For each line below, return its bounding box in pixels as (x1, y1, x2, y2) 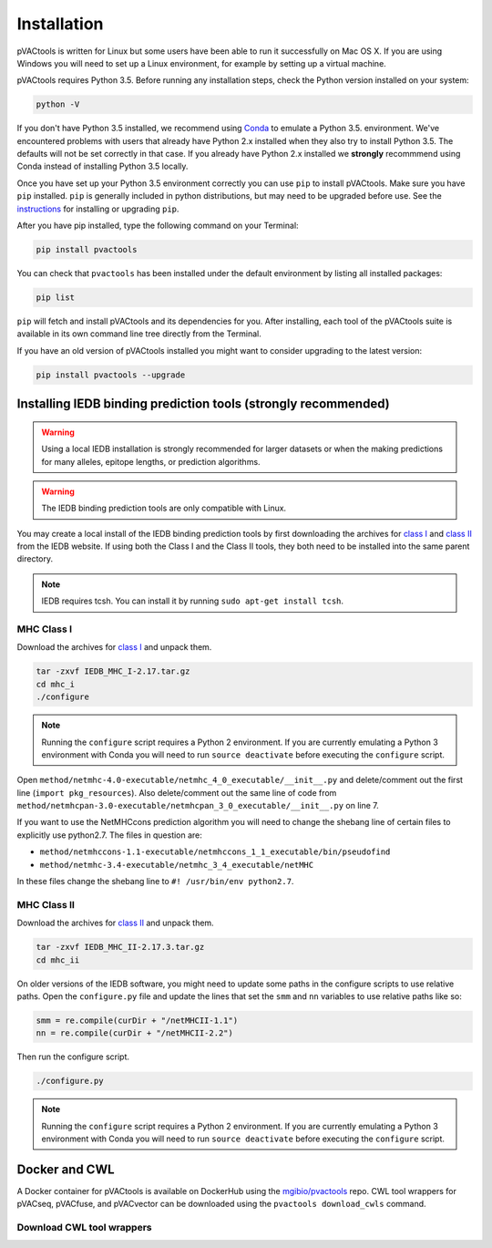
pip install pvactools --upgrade (36, 369, 186, 380)
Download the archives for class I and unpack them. (16, 642, 212, 653)
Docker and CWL (16, 1161, 115, 1177)
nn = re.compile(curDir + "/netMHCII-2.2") (36, 1028, 234, 1038)
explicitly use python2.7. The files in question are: (16, 830, 202, 841)
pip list (36, 292, 76, 303)
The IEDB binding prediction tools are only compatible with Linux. (41, 502, 287, 514)
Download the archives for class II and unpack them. (16, 917, 214, 929)
